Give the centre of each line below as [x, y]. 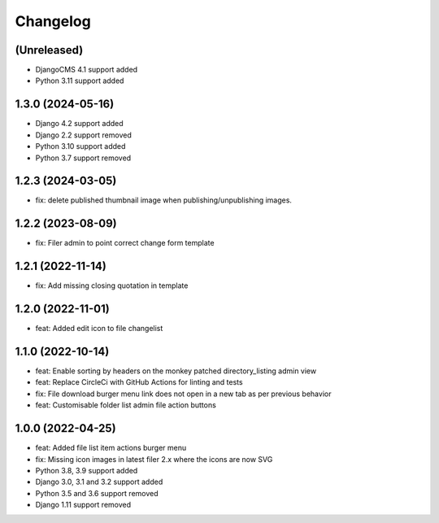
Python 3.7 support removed [83, 158]
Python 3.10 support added [80, 146]
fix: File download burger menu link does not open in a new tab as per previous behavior [183, 394]
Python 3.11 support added [80, 81]
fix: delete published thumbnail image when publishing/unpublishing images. [164, 200]
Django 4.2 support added [79, 124]
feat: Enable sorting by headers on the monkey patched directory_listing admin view [176, 371]
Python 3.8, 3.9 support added [87, 470]
